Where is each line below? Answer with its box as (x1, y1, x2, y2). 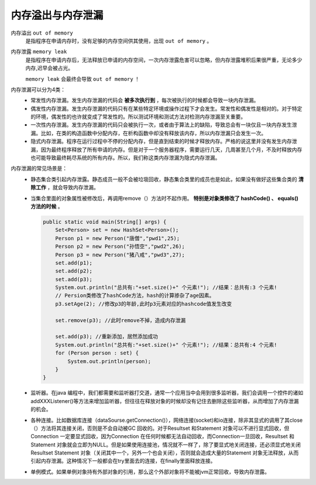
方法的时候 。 (30, 203, 63, 210)
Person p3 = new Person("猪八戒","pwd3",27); (55, 251, 186, 258)
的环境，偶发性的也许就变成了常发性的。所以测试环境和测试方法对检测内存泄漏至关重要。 (30, 113, 246, 120)
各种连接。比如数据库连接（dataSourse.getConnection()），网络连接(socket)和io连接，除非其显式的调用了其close (30, 416, 303, 423)
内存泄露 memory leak (11, 48, 67, 55)
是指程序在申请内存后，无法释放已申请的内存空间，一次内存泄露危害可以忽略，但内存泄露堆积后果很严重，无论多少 (25, 56, 303, 63)
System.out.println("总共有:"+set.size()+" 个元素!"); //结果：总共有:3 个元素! (55, 284, 277, 291)
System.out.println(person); (67, 358, 152, 364)
